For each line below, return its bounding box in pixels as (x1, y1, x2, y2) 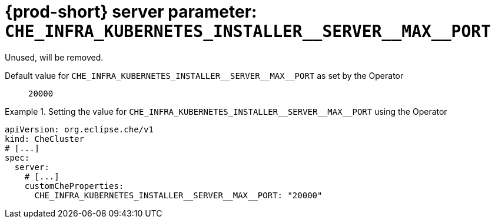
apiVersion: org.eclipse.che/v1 (5, 124, 154, 134)
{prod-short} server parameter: (5, 2, 257, 22)
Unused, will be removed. (5, 52, 104, 62)
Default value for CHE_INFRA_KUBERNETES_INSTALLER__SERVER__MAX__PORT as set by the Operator (5, 70, 404, 81)
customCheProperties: (24, 181, 124, 191)
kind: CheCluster (5, 134, 84, 144)
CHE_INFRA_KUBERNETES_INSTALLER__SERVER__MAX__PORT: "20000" (34, 190, 323, 200)
